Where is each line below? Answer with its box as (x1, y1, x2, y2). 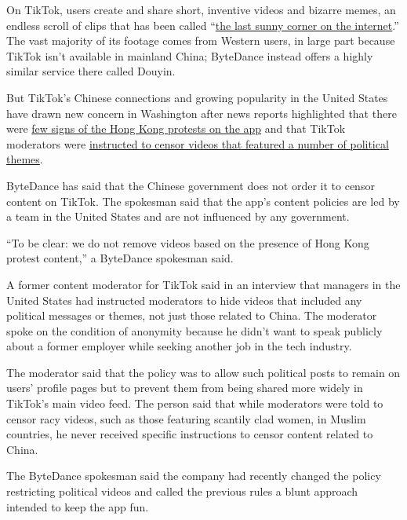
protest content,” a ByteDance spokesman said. (6, 250, 234, 266)
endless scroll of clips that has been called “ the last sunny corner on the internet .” (6, 16, 399, 33)
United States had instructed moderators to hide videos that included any (6, 291, 362, 308)
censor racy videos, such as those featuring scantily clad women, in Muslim (6, 410, 366, 427)
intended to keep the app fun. (6, 498, 149, 515)
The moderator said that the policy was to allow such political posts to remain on (6, 364, 401, 380)
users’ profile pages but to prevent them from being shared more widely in (6, 379, 363, 396)
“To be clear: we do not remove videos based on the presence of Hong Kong (6, 234, 369, 251)
